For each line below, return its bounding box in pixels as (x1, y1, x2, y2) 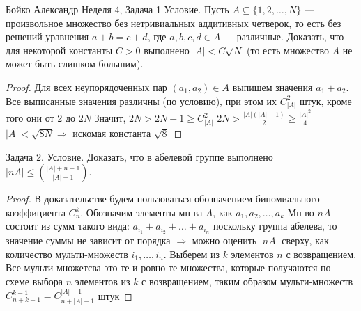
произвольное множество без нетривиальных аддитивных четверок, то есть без (6, 15, 341, 30)
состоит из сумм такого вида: (6, 218, 130, 233)
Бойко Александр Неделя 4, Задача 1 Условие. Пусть (6, 2, 229, 16)
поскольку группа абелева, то (213, 218, 337, 233)
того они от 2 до (6, 111, 76, 125)
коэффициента (6, 205, 66, 219)
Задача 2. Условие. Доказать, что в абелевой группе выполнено (6, 149, 273, 164)
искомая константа (72, 125, 151, 140)
